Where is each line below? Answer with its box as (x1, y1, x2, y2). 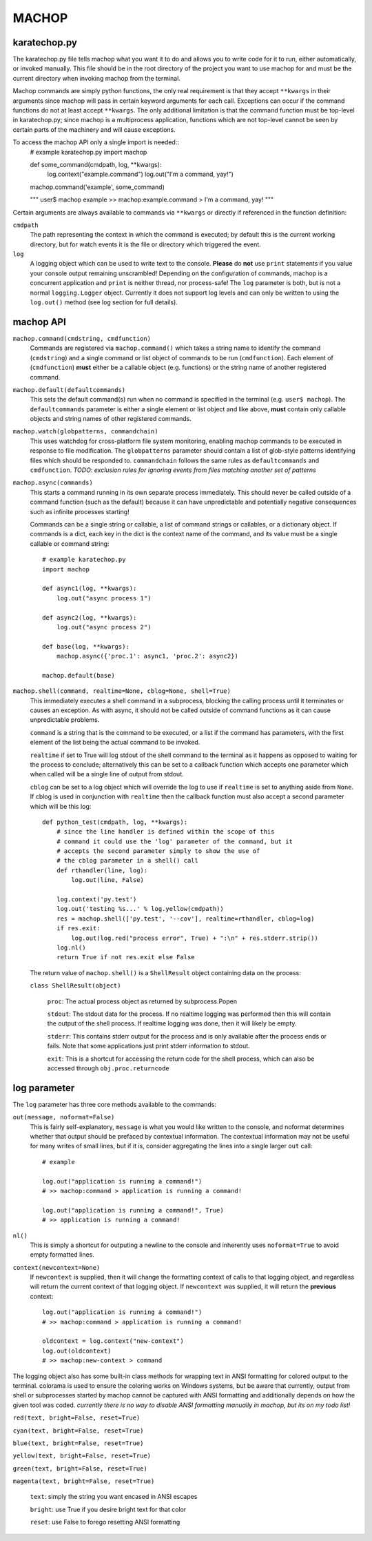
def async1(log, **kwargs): (42, 585, 137, 593)
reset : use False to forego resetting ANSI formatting (30, 1518, 180, 1527)
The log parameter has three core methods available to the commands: (12, 1100, 217, 1108)
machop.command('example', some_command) (30, 183, 165, 191)
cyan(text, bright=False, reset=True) (12, 1426, 144, 1435)
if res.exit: (56, 925, 101, 932)
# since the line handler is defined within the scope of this (56, 828, 275, 836)
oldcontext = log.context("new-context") (42, 1337, 184, 1345)
